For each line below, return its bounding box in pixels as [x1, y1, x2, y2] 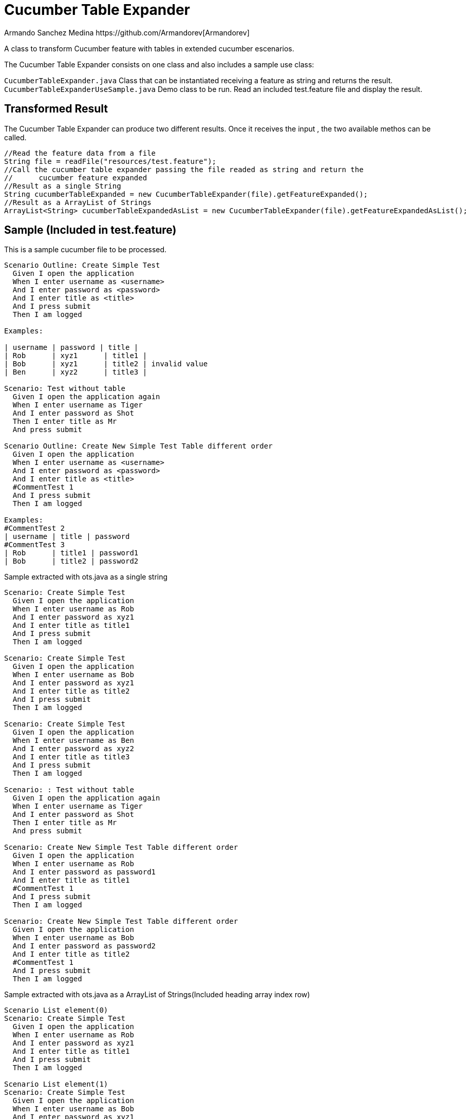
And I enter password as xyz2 [12, 744, 134, 753]
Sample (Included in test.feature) [4, 223, 177, 237]
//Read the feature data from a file [4, 148, 156, 157]
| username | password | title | [4, 343, 139, 352]
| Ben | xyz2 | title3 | [4, 368, 147, 377]
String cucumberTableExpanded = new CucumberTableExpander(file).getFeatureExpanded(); [4, 190, 368, 198]
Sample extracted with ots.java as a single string [4, 572, 168, 582]
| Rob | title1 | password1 [4, 549, 139, 557]
